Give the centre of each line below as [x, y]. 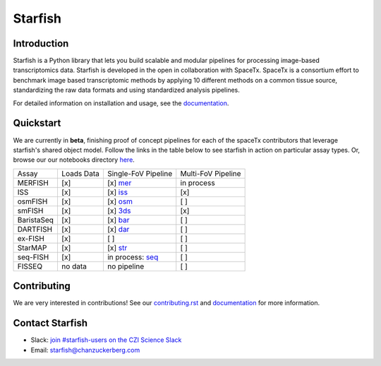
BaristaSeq [36, 220]
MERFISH [33, 182]
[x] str [117, 247]
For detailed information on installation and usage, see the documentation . [121, 103]
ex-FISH [31, 238]
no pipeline [126, 266]
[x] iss [117, 192]
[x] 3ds [119, 211]
